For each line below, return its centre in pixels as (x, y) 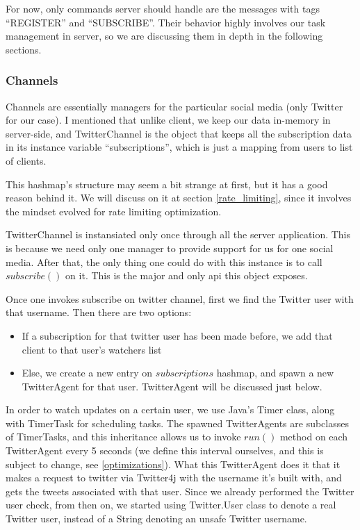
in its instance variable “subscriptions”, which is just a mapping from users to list (179, 147)
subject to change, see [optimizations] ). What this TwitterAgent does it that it (173, 464)
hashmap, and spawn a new (275, 373)
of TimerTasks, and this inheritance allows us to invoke (123, 437)
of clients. (26, 160)
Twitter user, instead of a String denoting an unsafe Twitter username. (156, 519)
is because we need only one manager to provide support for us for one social (170, 248)
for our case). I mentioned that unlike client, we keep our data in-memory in (168, 120)
